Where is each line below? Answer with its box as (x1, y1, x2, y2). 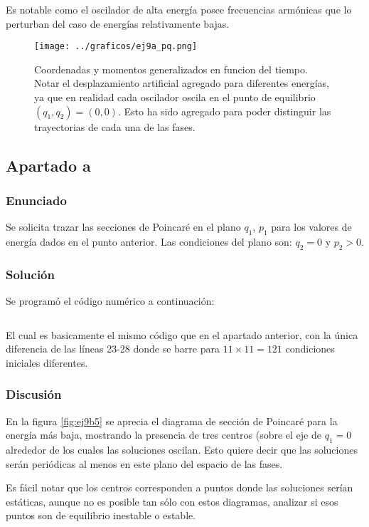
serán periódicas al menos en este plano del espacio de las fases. (6, 456, 283, 471)
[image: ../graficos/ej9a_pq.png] (34, 41, 198, 52)
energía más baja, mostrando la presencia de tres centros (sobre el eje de (6, 427, 321, 442)
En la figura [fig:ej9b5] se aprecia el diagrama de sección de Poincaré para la (6, 413, 338, 428)
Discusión (6, 385, 62, 403)
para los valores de (271, 219, 352, 234)
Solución (6, 265, 55, 283)
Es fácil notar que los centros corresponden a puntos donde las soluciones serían (6, 480, 353, 495)
